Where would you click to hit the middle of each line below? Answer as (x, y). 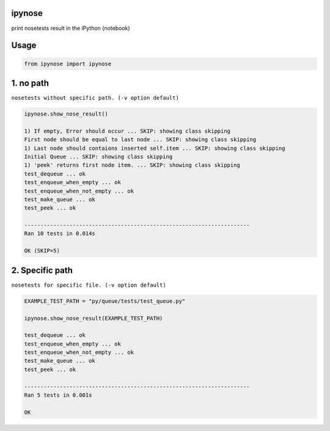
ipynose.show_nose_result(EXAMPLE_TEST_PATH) (94, 318)
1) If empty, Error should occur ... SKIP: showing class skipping (127, 131)
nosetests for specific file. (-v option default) (89, 285)
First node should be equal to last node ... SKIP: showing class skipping (140, 140)
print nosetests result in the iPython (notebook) (71, 28)
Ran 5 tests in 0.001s (58, 395)
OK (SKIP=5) (42, 251)
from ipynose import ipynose (68, 64)
